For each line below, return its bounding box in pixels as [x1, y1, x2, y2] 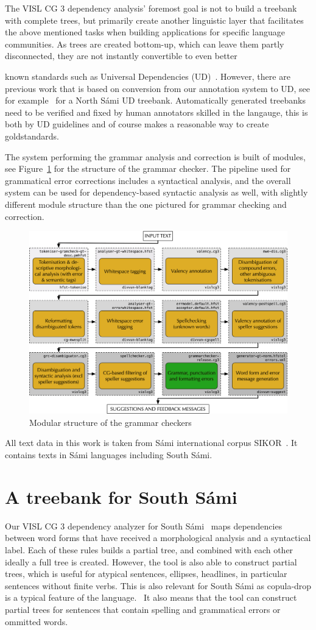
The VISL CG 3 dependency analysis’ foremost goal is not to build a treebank [5, 2, 297, 14]
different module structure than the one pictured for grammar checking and [5, 197, 287, 210]
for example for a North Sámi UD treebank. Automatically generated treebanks [5, 94, 306, 107]
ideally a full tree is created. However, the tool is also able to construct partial [5, 555, 297, 568]
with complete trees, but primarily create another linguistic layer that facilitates [5, 13, 304, 26]
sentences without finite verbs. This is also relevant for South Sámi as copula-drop [5, 579, 312, 592]
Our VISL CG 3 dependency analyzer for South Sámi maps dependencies [5, 519, 283, 532]
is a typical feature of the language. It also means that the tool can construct [5, 591, 297, 604]
